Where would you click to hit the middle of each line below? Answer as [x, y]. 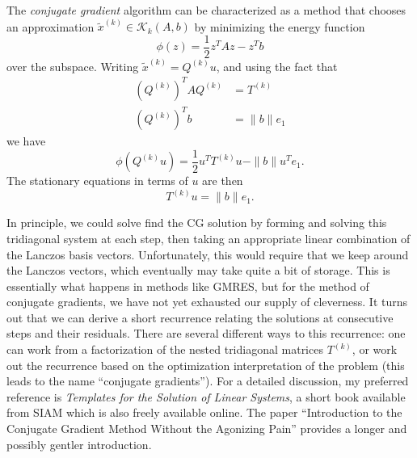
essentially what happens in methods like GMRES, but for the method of [188, 286]
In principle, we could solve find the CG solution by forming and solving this [197, 223]
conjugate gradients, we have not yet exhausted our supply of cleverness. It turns [207, 302]
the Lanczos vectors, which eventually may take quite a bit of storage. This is [198, 270]
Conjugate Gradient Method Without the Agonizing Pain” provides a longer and [207, 429]
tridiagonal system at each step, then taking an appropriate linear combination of [208, 238]
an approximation [51, 26]
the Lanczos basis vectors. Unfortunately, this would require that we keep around [208, 254]
